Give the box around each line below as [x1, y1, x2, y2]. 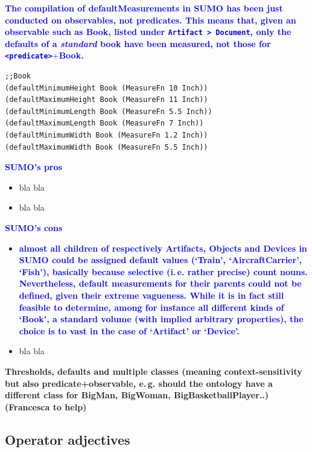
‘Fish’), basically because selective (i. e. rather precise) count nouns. [19, 265, 308, 278]
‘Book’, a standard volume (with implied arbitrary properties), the [19, 313, 304, 325]
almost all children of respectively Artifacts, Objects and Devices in [19, 241, 307, 254]
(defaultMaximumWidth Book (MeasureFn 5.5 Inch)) [5, 142, 208, 151]
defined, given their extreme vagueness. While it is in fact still [19, 289, 284, 301]
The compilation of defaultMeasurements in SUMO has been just [5, 2, 283, 14]
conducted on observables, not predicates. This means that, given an [5, 13, 296, 26]
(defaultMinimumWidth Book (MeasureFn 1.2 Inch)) [5, 131, 208, 140]
